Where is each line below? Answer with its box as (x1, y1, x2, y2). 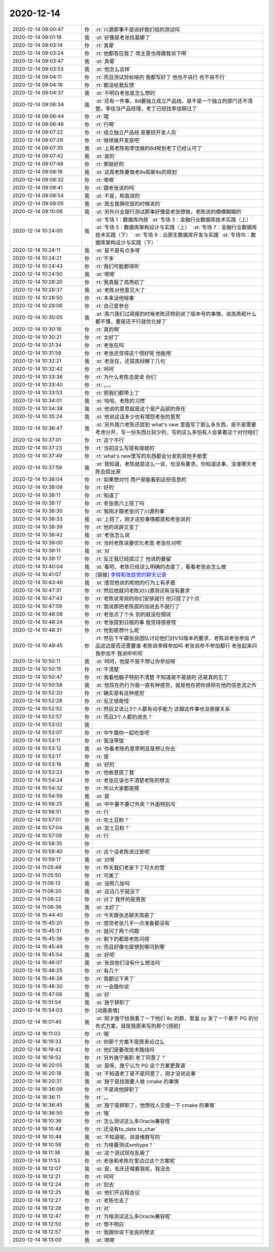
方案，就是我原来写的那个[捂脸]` (105, 1022, 182, 1029)
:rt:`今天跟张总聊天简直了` (95, 911, 156, 918)
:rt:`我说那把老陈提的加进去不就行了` (95, 603, 182, 610)
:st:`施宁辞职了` (95, 999, 132, 1006)
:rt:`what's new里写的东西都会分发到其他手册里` (95, 452, 209, 459)
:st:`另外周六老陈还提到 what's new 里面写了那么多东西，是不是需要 (95, 421, 256, 428)
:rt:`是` (95, 753, 111, 760)
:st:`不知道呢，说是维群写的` (95, 1133, 162, 1140)
